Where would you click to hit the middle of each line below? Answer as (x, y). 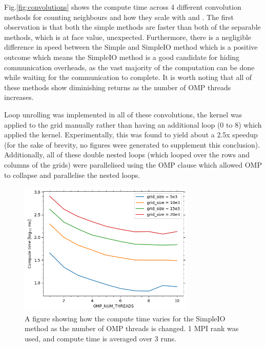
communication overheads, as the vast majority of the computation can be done (129, 67)
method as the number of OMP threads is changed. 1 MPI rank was (132, 328)
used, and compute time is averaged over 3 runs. (100, 338)
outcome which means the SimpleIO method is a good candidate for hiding (122, 57)
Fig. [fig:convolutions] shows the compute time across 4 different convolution (123, 7)
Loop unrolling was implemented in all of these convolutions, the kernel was (123, 114)
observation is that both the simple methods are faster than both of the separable (132, 27)
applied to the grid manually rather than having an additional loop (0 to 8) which (133, 124)
